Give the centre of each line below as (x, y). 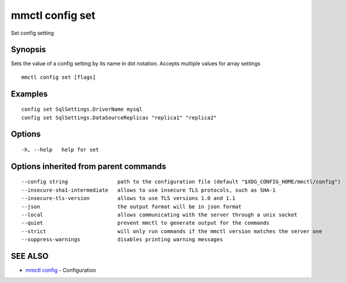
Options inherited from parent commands (89, 166)
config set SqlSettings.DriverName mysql (82, 109)
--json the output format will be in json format (132, 207)
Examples (29, 94)
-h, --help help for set (60, 150)
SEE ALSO (30, 256)
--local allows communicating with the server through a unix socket (159, 215)
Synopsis (29, 50)
